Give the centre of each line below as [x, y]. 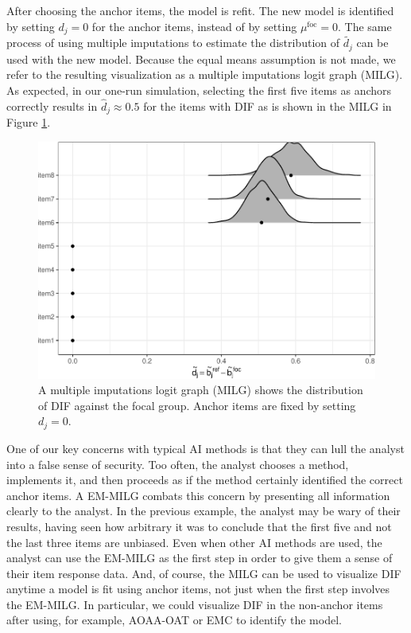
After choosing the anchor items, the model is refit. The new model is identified [200, 10]
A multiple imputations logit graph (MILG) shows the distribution [201, 390]
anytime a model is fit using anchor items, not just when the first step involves [198, 589]
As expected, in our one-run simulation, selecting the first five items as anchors [199, 90]
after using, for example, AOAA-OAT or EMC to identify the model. [174, 620]
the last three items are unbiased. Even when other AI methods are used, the [194, 542]
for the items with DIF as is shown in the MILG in [268, 105]
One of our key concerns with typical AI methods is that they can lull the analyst [205, 448]
